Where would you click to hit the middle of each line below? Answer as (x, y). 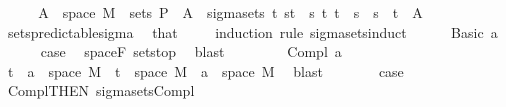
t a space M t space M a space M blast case (205, 70)
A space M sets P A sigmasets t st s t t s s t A (230, 12)
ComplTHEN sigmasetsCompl (101, 90)
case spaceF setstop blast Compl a (191, 51)
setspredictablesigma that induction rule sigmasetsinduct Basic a (252, 31)
